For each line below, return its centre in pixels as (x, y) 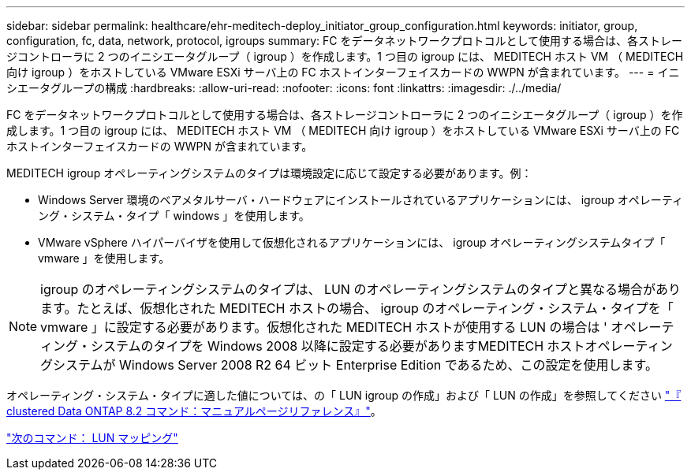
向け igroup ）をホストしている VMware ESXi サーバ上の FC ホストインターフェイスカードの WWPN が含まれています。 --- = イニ (343, 72)
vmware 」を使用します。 (104, 258)
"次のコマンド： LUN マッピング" (92, 438)
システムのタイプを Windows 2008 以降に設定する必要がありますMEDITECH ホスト (338, 346)
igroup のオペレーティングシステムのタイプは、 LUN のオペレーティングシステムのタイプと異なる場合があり (360, 289)
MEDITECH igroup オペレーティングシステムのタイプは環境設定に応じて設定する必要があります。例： (269, 173)
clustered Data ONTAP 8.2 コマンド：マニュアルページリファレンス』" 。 (194, 411)
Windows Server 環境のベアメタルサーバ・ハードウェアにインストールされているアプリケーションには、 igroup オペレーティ (361, 200)
